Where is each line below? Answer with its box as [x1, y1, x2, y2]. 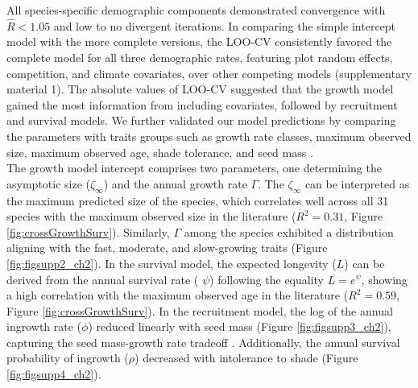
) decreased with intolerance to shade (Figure [135, 349, 358, 366]
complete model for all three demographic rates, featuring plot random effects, [6, 49, 393, 65]
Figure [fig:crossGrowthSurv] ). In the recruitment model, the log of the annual [6, 302, 393, 319]
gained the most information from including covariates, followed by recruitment [6, 96, 398, 113]
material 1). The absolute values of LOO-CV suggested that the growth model [6, 80, 394, 97]
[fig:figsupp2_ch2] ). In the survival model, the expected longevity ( [6, 254, 337, 271]
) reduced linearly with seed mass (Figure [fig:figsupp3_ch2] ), [88, 318, 391, 335]
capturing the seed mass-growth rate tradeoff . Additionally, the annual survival [6, 333, 400, 350]
